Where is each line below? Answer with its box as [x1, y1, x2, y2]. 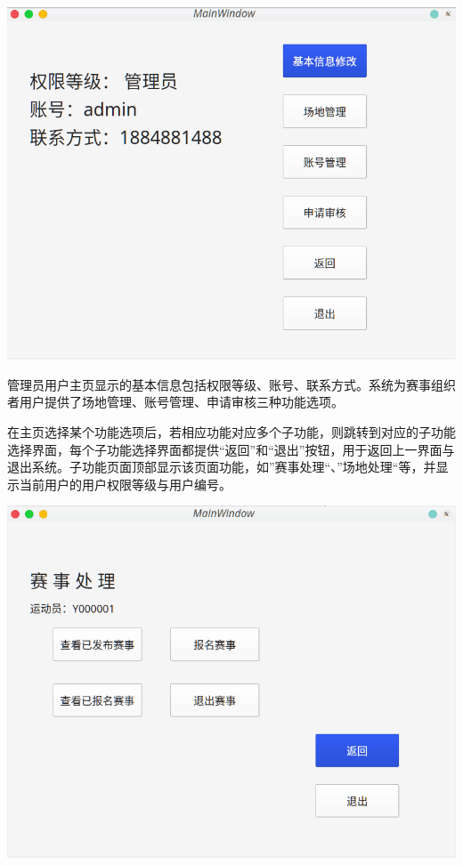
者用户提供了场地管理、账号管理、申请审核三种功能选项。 [7, 392, 344, 411]
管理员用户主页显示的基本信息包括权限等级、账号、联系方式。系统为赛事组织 [7, 375, 456, 393]
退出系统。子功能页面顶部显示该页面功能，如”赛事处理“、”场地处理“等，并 [7, 457, 436, 476]
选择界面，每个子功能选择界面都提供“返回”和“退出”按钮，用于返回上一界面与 [7, 440, 455, 458]
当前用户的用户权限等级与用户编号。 [19, 474, 231, 493]
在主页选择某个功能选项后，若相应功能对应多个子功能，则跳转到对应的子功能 [7, 422, 456, 441]
